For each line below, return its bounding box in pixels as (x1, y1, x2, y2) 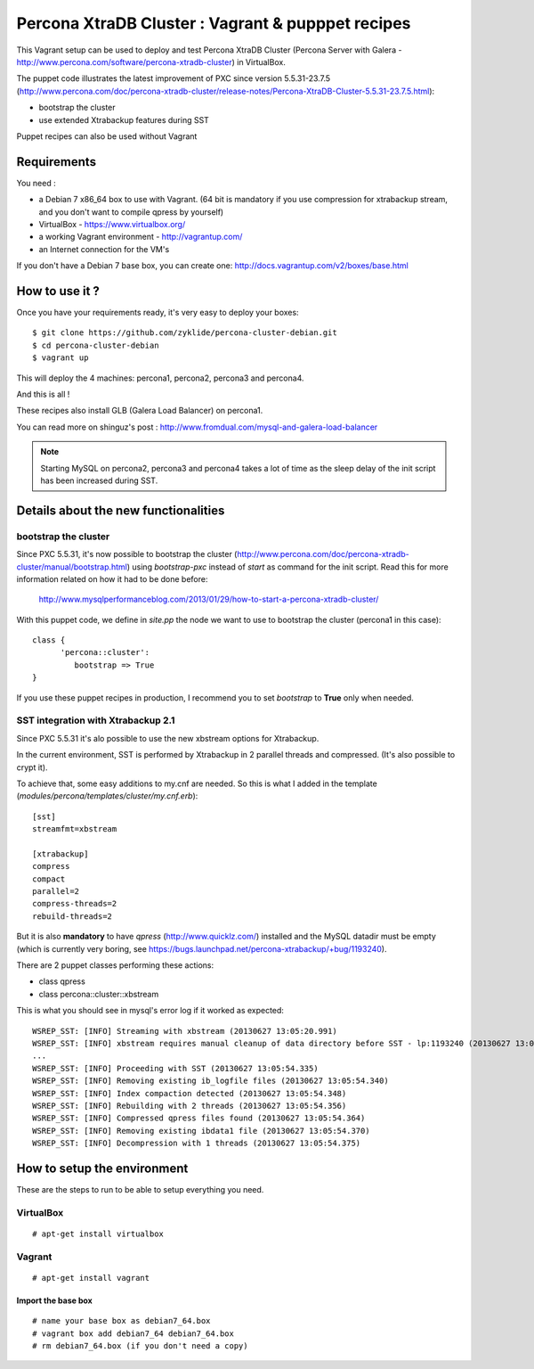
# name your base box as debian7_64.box (32, 1316, 211, 1326)
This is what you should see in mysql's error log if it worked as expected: (16, 1005, 285, 1016)
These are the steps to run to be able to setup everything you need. (16, 1185, 264, 1194)
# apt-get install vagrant (32, 1273, 150, 1283)
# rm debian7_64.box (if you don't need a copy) (32, 1341, 248, 1351)
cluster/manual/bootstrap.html (16, 562, 128, 572)
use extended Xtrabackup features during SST (38, 114, 209, 125)
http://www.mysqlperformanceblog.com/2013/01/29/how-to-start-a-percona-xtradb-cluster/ (38, 594, 379, 605)
